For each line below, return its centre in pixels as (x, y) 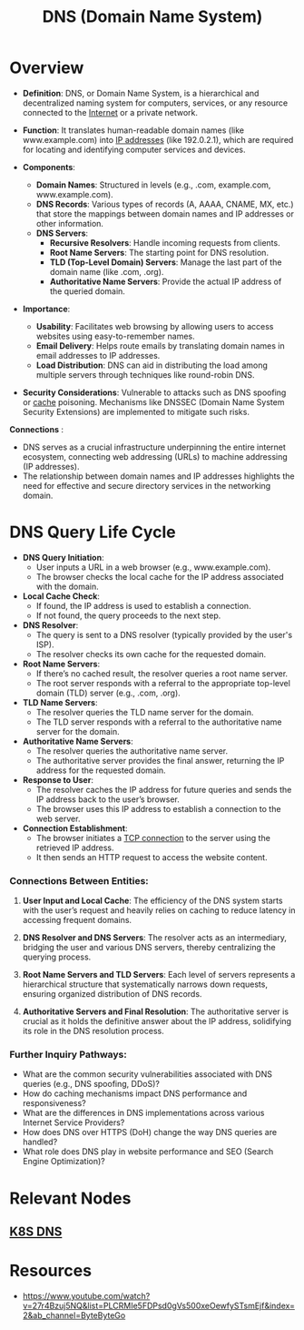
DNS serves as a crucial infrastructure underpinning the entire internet (154, 447)
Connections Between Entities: (79, 880)
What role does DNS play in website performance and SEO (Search (148, 1152)
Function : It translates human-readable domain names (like (133, 130)
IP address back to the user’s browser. (108, 799)
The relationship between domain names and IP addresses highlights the (158, 476)
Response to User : (58, 779)
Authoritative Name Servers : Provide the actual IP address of (166, 281)
